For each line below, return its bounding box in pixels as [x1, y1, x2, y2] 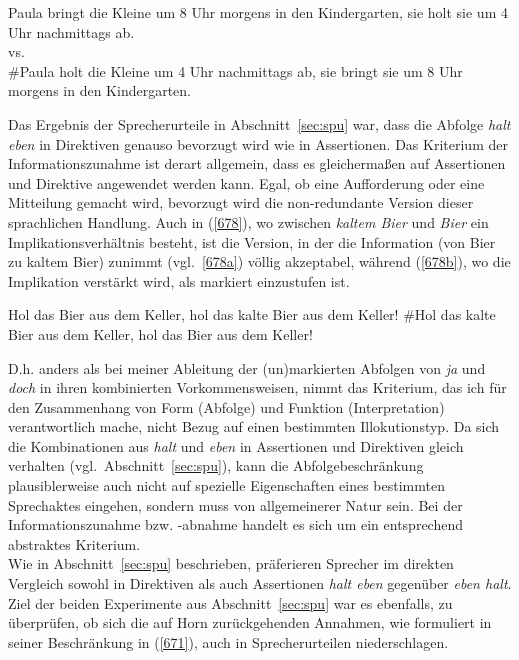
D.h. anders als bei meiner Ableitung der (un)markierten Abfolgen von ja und [8, 357, 486, 378]
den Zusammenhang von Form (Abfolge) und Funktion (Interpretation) [8, 396, 445, 417]
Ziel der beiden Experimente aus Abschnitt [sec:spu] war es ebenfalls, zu [8, 592, 453, 613]
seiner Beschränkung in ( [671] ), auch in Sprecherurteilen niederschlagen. [8, 631, 449, 652]
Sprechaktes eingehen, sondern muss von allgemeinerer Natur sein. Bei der [8, 494, 463, 515]
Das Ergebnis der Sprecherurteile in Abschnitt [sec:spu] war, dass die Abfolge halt [8, 113, 511, 134]
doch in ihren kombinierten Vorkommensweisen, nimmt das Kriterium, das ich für [8, 377, 507, 398]
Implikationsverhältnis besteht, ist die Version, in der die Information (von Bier [8, 231, 496, 252]
